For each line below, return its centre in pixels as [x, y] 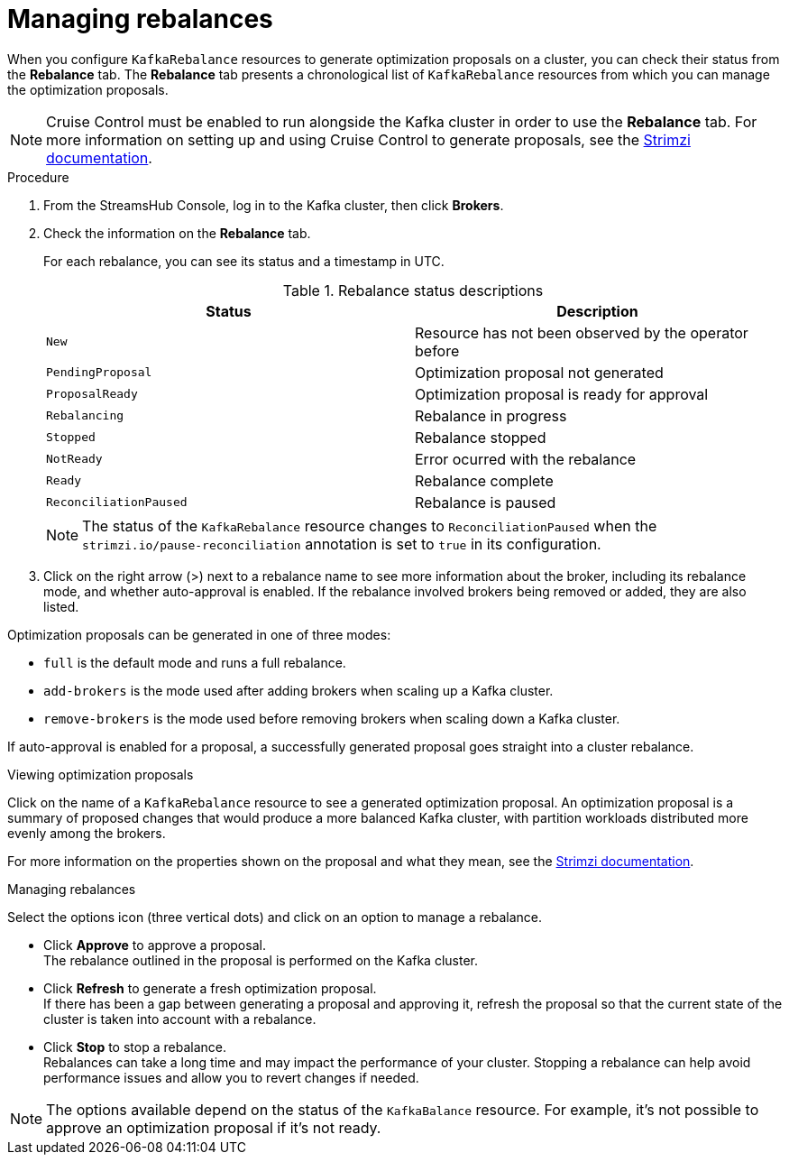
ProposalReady [92, 394]
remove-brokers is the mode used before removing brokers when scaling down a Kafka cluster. [332, 718]
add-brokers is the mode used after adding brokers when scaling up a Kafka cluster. [298, 690]
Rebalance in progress [491, 415]
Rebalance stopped [481, 437]
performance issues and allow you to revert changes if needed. [231, 1077]
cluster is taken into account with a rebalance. [180, 1019]
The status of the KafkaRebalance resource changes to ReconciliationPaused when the [370, 526]
